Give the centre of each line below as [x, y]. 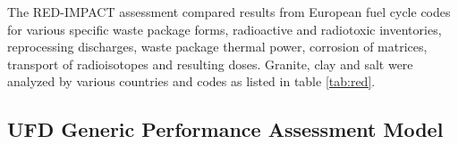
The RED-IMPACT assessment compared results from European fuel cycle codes [229, 12]
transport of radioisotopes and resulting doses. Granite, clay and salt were [210, 64]
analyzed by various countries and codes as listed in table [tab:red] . [191, 81]
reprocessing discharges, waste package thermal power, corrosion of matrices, [217, 47]
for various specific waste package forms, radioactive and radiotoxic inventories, [225, 29]
